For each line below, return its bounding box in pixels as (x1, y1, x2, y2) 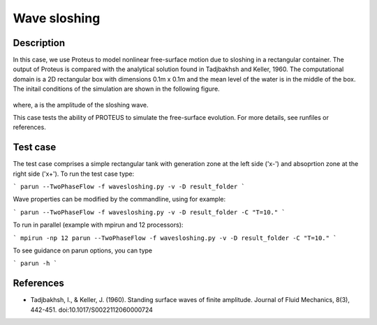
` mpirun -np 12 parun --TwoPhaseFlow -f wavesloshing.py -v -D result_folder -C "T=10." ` (13, 234, 337, 242)
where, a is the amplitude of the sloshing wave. (13, 100, 149, 109)
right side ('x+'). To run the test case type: (13, 169, 135, 178)
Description (13, 37, 66, 49)
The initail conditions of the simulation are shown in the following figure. (13, 84, 220, 93)
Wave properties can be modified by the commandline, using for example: (13, 195, 226, 204)
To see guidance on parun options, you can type (13, 246, 153, 255)
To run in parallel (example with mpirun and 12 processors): (13, 220, 184, 229)
